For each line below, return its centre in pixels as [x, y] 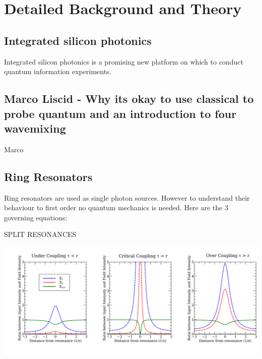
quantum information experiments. [58, 71]
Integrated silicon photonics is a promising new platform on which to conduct [124, 61]
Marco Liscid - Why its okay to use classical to [129, 99]
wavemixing [35, 128]
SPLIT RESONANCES [40, 234]
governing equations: [36, 217]
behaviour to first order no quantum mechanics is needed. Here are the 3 [116, 207]
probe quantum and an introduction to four [120, 113]
